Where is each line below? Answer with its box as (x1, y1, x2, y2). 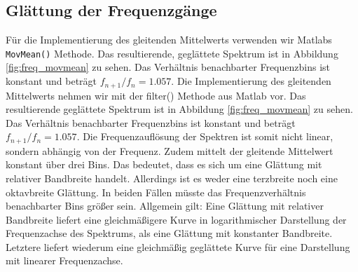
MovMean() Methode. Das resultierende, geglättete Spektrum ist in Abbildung (6, 46, 338, 60)
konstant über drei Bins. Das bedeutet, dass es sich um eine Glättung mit (6, 157, 322, 172)
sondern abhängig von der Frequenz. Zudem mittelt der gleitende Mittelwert (6, 143, 333, 158)
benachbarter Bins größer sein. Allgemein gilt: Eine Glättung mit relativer (6, 198, 324, 213)
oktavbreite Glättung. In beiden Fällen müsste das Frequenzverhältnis (6, 184, 306, 199)
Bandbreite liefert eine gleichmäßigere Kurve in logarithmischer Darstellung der (6, 212, 347, 226)
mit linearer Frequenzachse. (6, 253, 123, 268)
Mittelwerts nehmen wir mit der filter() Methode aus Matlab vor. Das (6, 88, 306, 102)
